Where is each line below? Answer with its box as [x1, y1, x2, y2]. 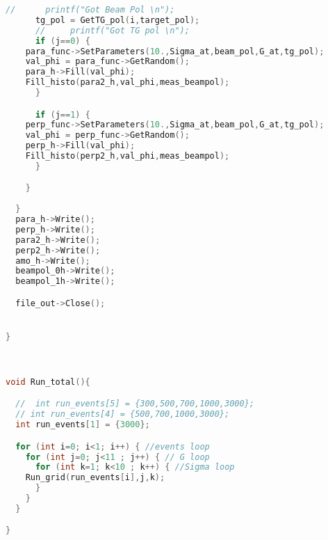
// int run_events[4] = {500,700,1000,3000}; [15, 409, 230, 420]
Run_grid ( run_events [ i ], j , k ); [25, 472, 165, 483]
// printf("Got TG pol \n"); [35, 25, 190, 35]
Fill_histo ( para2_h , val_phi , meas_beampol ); [25, 77, 230, 88]
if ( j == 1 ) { [35, 109, 90, 120]
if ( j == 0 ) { [35, 35, 90, 46]
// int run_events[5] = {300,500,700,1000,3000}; [15, 399, 254, 409]
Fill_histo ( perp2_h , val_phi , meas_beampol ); [25, 151, 230, 161]
